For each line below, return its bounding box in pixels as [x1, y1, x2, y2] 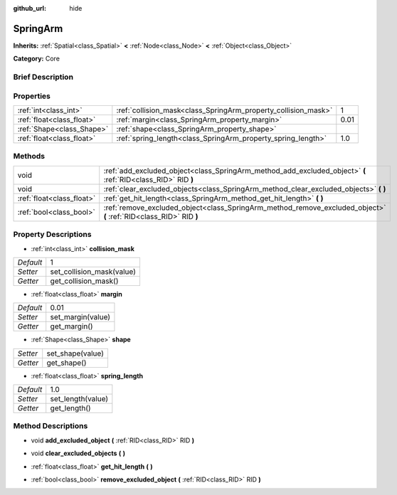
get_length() [50, 403, 92, 413]
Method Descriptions [13, 421, 88, 431]
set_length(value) [50, 394, 109, 404]
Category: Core [13, 54, 60, 63]
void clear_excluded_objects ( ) [31, 449, 126, 458]
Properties [13, 91, 51, 101]
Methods [13, 151, 46, 161]
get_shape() [46, 358, 87, 368]
